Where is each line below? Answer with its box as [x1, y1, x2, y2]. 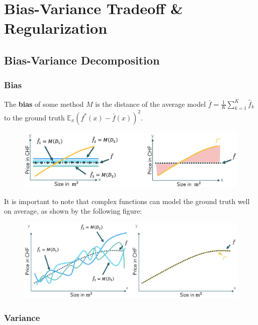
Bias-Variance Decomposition [4, 52, 160, 68]
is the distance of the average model [95, 98, 206, 109]
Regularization [4, 18, 108, 38]
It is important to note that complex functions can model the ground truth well [4, 196, 250, 206]
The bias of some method [4, 98, 84, 109]
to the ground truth [4, 112, 65, 122]
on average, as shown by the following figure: [4, 206, 142, 216]
